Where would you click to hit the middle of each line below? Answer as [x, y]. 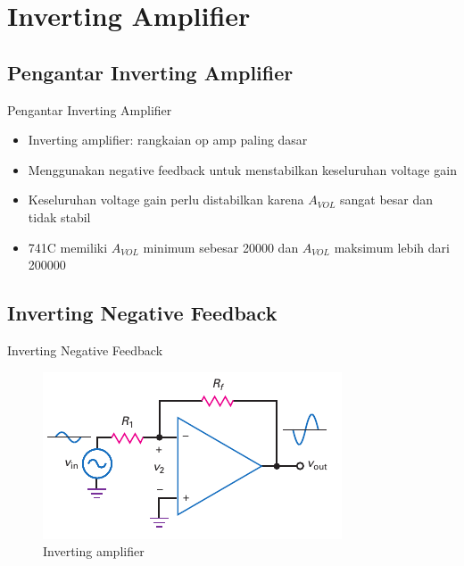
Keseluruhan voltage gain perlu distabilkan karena [166, 200]
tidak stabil [59, 216]
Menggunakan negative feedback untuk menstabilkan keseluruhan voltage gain [242, 169]
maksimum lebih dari [392, 247]
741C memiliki [68, 247]
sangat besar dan [386, 200]
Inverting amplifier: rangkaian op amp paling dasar [168, 140]
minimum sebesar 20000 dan [221, 247]
